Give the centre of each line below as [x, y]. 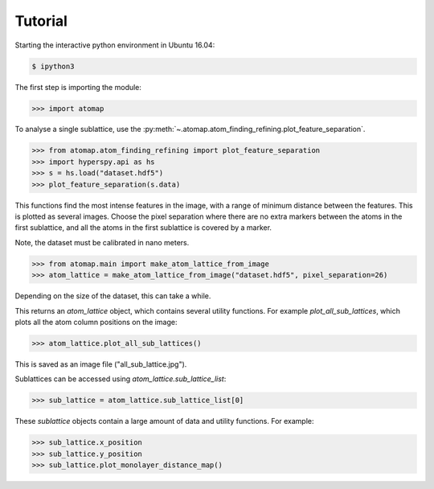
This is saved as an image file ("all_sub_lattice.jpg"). [101, 364]
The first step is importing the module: [78, 87]
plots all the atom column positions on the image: [96, 322]
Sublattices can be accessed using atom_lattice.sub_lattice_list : [121, 379]
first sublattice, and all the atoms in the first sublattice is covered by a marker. [143, 228]
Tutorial [41, 21]
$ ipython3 [53, 66]
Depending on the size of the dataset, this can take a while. [113, 296]
